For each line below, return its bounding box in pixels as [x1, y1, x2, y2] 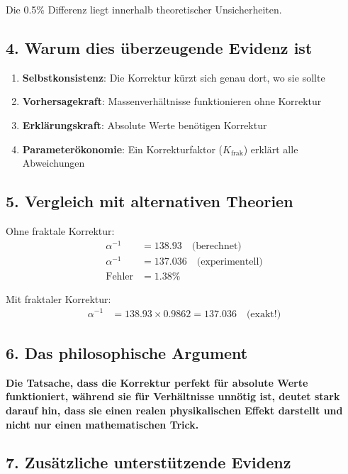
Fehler [106, 271, 133, 282]
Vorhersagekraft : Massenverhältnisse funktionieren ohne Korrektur [22, 94, 322, 109]
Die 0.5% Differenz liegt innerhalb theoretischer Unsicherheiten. [6, 2, 282, 16]
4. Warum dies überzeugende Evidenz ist [6, 36, 313, 58]
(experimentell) [196, 256, 263, 267]
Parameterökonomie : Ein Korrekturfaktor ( [22, 141, 223, 156]
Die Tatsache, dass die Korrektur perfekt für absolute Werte [6, 375, 308, 390]
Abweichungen [22, 155, 85, 170]
